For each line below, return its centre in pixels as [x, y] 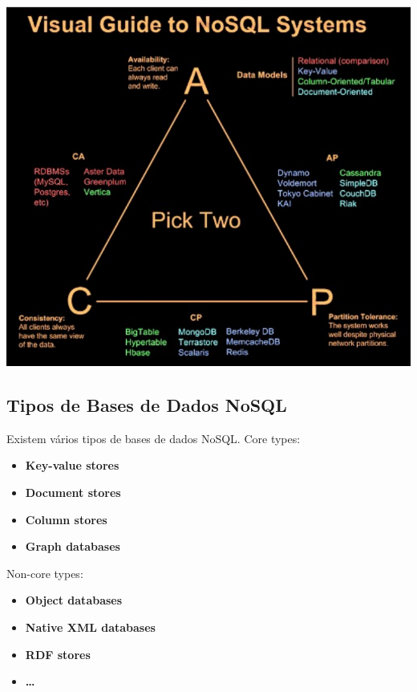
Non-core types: [45, 573]
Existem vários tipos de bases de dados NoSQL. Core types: [154, 438]
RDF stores [58, 654]
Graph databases [73, 546]
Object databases [74, 600]
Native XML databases [90, 627]
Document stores [73, 493]
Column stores [66, 519]
